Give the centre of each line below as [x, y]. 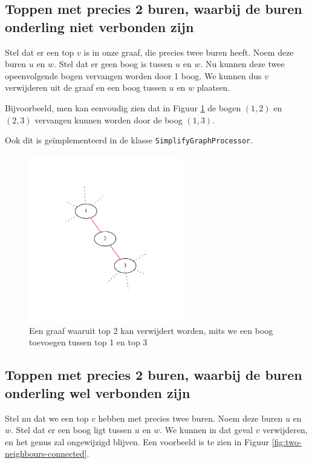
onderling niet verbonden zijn [99, 26]
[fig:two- [287, 441]
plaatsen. [213, 87]
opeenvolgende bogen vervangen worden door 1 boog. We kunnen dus [133, 75]
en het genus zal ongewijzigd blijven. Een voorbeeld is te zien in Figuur [137, 441]
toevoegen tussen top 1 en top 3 [88, 342]
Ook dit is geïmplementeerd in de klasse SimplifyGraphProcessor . [129, 140]
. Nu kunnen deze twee [242, 64]
